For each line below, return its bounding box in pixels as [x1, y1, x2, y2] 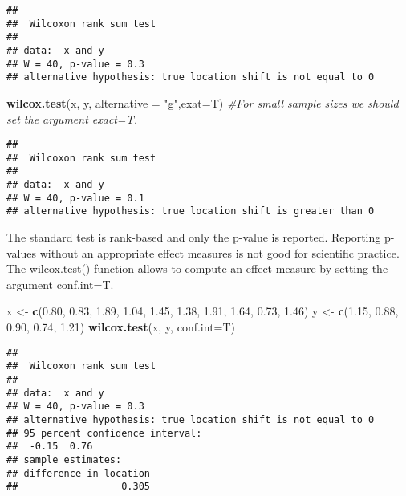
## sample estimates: [6, 453, 122, 466]
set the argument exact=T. [6, 110, 138, 127]
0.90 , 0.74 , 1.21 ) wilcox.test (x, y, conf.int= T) [6, 319, 236, 335]
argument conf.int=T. [6, 275, 114, 292]
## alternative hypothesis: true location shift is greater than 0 [6, 205, 375, 218]
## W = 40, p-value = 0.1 [6, 192, 144, 204]
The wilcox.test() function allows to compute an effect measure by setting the [6, 260, 388, 277]
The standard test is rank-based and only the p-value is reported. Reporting [6, 229, 381, 246]
